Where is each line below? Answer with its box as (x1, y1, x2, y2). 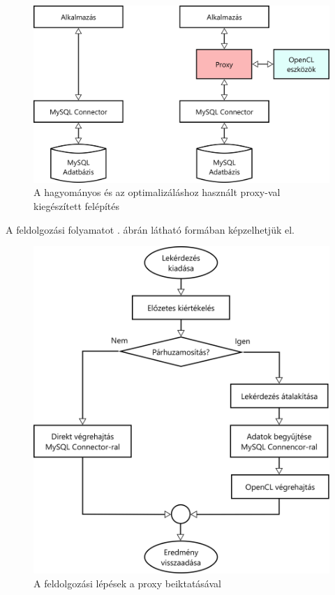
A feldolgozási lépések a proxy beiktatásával (33, 575, 221, 590)
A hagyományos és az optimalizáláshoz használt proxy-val (33, 185, 281, 199)
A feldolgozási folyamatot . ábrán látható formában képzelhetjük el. (6, 222, 295, 236)
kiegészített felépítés (33, 199, 120, 213)
